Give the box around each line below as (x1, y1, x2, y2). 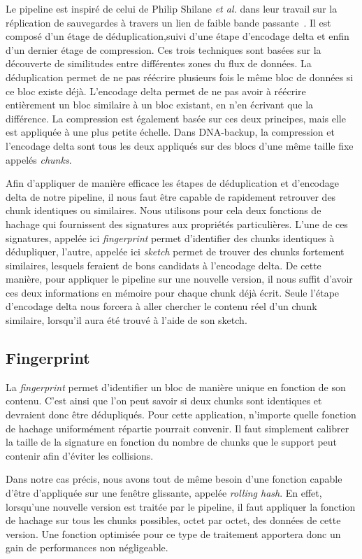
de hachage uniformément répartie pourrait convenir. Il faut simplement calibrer (6, 420, 349, 435)
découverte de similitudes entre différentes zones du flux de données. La (6, 56, 312, 71)
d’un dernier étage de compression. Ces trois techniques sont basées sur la (6, 42, 321, 57)
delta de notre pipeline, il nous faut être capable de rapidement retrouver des (6, 189, 336, 204)
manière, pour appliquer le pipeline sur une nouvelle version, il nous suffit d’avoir (6, 271, 353, 286)
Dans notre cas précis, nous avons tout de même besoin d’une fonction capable (6, 472, 342, 486)
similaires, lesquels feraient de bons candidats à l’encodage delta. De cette (6, 257, 321, 272)
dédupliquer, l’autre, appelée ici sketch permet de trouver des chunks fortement (6, 244, 345, 259)
